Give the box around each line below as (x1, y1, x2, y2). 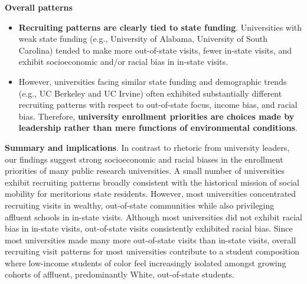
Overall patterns (5, 1, 73, 13)
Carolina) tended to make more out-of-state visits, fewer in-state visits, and (18, 44, 292, 56)
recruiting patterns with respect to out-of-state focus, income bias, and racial (18, 98, 298, 111)
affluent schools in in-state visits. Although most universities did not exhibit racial (5, 210, 302, 223)
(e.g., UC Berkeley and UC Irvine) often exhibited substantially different (18, 87, 282, 99)
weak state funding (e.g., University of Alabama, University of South (18, 32, 267, 45)
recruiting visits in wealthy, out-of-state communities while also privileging (5, 199, 275, 211)
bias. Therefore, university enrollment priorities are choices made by (18, 110, 295, 122)
